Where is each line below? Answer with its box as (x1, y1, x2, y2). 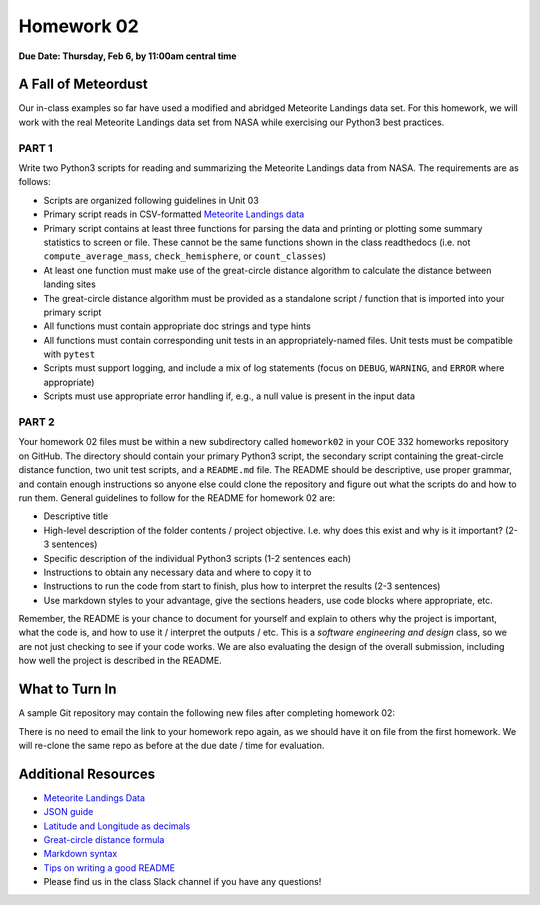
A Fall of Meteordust (18, 76, 149, 93)
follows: (18, 176, 51, 188)
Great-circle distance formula (43, 834, 165, 845)
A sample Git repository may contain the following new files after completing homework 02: (18, 707, 395, 719)
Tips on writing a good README (43, 861, 175, 874)
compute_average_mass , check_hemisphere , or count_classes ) (43, 250, 327, 262)
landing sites (43, 278, 97, 290)
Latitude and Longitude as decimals (43, 820, 191, 832)
